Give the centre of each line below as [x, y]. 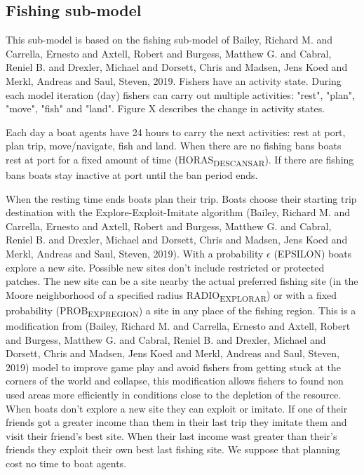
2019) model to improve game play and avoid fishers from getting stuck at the [173, 367]
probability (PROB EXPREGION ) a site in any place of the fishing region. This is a [181, 311]
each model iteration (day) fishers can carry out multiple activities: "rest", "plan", [180, 94]
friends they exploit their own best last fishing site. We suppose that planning [173, 449]
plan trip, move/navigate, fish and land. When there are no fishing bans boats [174, 146]
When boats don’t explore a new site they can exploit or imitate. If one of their [177, 408]
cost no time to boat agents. [66, 463]
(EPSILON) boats [313, 254]
